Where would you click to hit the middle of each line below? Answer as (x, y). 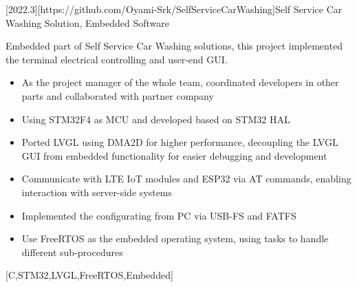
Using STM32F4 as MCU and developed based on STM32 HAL (156, 119)
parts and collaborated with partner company (118, 95)
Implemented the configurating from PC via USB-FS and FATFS (159, 215)
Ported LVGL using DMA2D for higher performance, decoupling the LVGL (180, 142)
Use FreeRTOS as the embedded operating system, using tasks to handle (175, 238)
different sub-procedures (72, 252)
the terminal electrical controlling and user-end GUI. (117, 59)
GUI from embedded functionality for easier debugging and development (174, 155)
